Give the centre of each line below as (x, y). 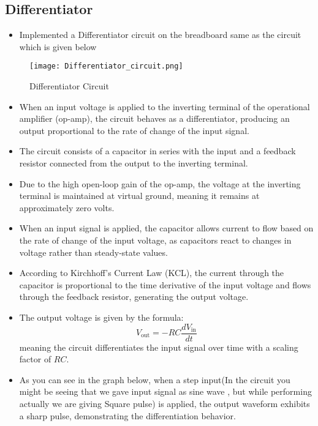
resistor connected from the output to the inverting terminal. (134, 163)
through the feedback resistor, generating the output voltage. (134, 297)
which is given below (58, 46)
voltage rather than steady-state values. (93, 252)
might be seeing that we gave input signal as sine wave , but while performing (165, 391)
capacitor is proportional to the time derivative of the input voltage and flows (165, 284)
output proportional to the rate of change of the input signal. (134, 130)
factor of (35, 359)
